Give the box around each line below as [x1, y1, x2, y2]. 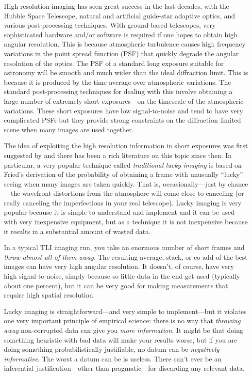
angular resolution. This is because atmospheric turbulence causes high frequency [4, 39, 246, 49]
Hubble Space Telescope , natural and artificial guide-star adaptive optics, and [4, 10, 235, 20]
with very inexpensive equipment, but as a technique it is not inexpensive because [4, 217, 248, 227]
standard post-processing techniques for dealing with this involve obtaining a [4, 86, 233, 96]
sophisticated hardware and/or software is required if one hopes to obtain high [4, 29, 237, 39]
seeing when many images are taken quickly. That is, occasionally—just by [4, 178, 226, 188]
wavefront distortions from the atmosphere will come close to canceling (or [22, 188, 244, 198]
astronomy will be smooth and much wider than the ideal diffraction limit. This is [4, 67, 248, 78]
